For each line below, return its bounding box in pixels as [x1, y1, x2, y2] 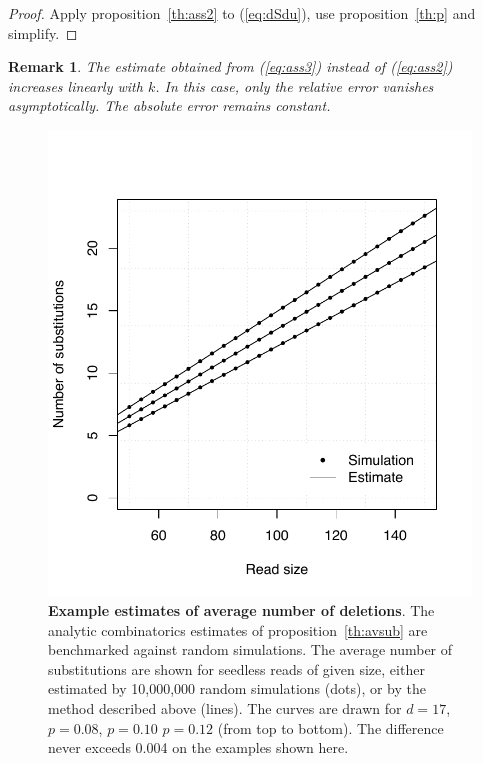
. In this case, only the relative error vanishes [155, 75, 434, 96]
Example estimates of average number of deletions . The [48, 599, 435, 620]
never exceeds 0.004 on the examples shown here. [48, 737, 349, 758]
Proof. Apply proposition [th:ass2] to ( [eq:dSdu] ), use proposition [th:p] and [8, 3, 476, 23]
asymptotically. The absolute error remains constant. [8, 95, 331, 116]
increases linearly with [8, 75, 143, 96]
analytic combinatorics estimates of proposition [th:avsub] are [48, 619, 428, 640]
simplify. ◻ [8, 22, 78, 43]
